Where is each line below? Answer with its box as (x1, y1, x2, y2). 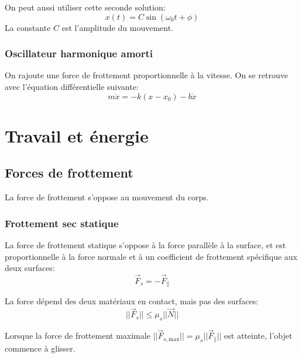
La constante (5, 21, 51, 33)
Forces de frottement (5, 164, 133, 182)
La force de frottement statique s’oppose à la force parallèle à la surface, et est (5, 238, 286, 251)
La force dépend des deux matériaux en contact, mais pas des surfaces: (5, 295, 259, 307)
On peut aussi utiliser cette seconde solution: (5, 1, 166, 13)
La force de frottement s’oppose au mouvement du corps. (5, 191, 209, 203)
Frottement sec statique (5, 216, 119, 230)
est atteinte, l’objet (224, 329, 293, 342)
